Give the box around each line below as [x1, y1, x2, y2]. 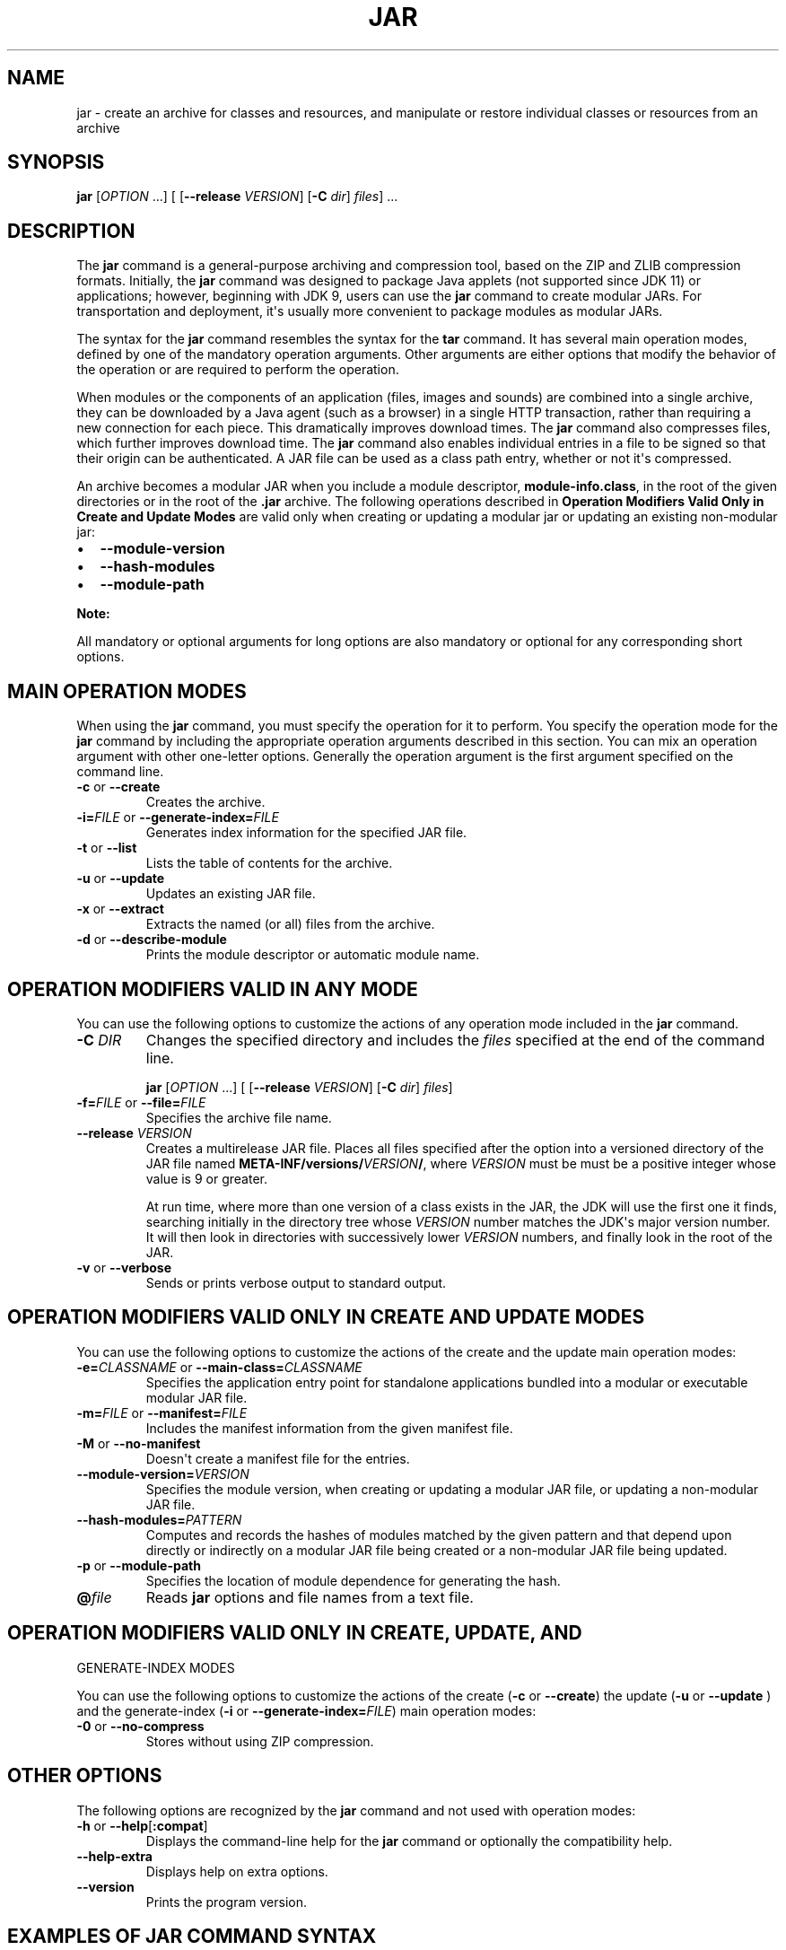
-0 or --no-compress [76, 1718, 205, 1734]
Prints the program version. [145, 1893, 307, 1910]
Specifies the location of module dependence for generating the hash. [145, 1572, 561, 1588]
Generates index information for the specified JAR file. [145, 825, 467, 841]
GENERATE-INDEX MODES [76, 1659, 235, 1675]
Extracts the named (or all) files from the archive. [145, 916, 435, 932]
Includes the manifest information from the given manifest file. [145, 1420, 513, 1436]
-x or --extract [76, 901, 164, 917]
